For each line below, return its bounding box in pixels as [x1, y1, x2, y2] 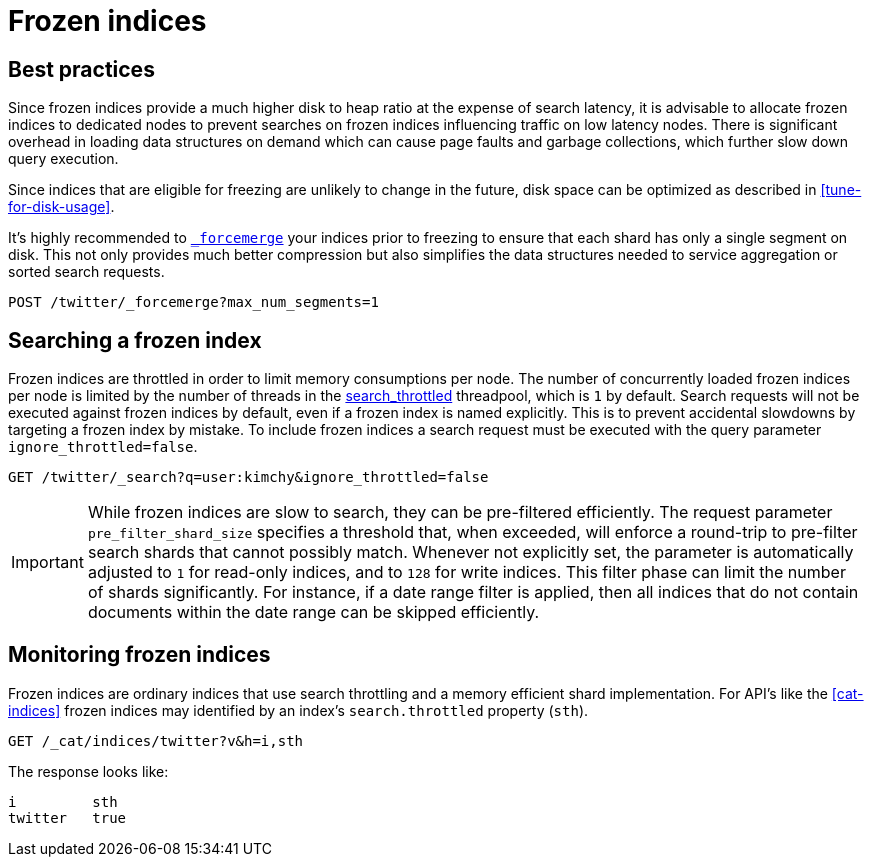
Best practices [8, 56, 155, 82]
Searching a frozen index [8, 327, 262, 353]
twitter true [8, 809, 127, 826]
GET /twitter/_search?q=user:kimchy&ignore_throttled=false [8, 469, 489, 486]
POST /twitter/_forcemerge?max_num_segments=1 [8, 294, 379, 311]
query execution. [8, 150, 119, 168]
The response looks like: [8, 762, 169, 780]
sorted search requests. [8, 263, 165, 281]
